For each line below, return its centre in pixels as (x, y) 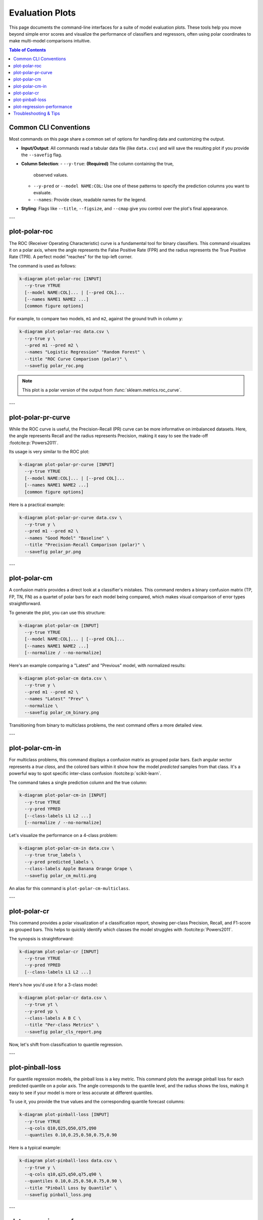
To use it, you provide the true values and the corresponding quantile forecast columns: (97, 1102)
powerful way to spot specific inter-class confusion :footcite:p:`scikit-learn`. (85, 773)
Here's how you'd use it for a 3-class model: (54, 985)
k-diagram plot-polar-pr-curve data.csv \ (71, 518)
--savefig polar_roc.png (54, 366)
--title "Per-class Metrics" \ (62, 1025)
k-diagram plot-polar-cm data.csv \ (63, 679)
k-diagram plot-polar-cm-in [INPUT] (63, 795)
